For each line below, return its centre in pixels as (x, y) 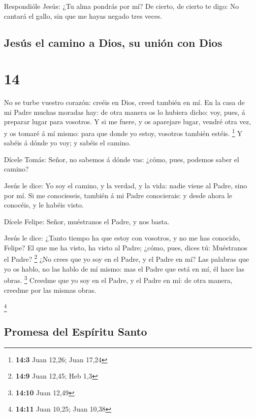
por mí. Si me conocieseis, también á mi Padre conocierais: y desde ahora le (118, 195)
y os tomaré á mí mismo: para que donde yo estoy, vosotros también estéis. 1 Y (123, 132)
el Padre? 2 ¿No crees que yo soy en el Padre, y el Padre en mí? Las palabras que (127, 258)
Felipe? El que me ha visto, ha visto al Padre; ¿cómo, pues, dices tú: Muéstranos (126, 247)
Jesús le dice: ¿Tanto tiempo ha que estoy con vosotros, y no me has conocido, (122, 238)
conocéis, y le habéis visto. (44, 205)
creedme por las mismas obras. (50, 290)
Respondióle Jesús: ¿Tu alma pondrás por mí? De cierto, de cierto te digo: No (122, 6)
